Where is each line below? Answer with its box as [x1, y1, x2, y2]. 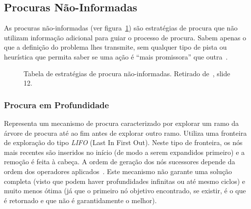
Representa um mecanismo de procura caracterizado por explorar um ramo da [4, 118, 239, 128]
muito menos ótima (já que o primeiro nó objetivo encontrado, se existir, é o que [4, 185, 246, 196]
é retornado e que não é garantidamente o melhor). [4, 195, 157, 205]
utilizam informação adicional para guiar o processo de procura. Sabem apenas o [4, 32, 246, 42]
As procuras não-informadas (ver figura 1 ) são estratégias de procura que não [4, 23, 238, 33]
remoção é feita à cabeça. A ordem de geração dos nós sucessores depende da [4, 156, 235, 167]
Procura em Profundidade [4, 98, 109, 111]
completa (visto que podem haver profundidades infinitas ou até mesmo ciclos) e [4, 176, 245, 186]
